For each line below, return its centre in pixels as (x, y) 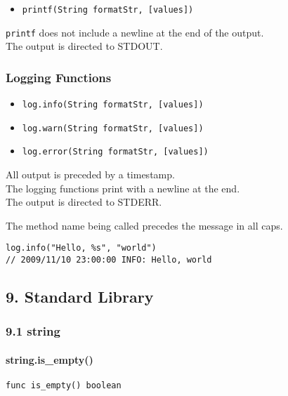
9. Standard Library (80, 297)
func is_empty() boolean (64, 386)
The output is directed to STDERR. (84, 202)
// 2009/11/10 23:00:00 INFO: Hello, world (109, 260)
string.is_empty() (50, 359)
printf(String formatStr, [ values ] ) (108, 10)
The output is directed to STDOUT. (84, 46)
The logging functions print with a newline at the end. (123, 188)
